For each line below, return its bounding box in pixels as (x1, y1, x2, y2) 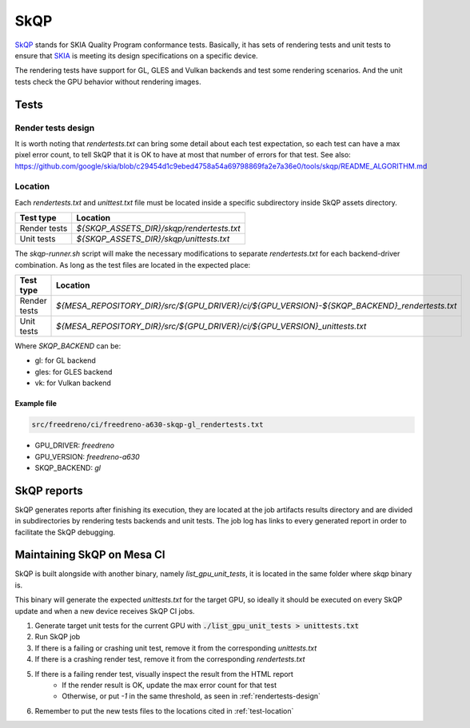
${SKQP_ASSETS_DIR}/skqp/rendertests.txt (76, 223, 241, 234)
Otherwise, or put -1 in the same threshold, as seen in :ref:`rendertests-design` (62, 691, 321, 701)
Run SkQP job (34, 632, 81, 642)
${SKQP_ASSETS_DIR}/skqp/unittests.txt (76, 233, 230, 245)
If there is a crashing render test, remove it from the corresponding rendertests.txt (34, 654, 305, 664)
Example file (14, 399, 58, 408)
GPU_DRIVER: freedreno (34, 440, 115, 451)
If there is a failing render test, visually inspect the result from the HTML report (34, 669, 293, 678)
